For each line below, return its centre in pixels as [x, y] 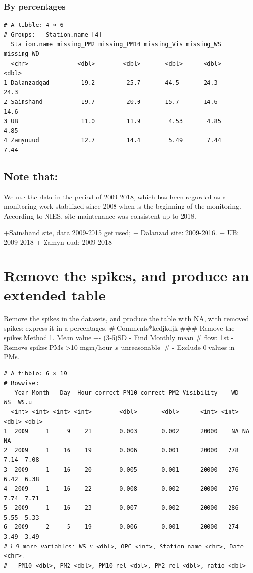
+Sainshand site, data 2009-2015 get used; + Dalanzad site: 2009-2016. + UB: [122, 232]
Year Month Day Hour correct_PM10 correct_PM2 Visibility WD [126, 393]
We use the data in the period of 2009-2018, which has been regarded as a [115, 196]
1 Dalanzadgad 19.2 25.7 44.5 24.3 [111, 83]
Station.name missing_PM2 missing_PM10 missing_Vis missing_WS [116, 44]
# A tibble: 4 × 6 [34, 25]
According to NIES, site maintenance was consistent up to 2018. [100, 215]
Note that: [31, 176]
